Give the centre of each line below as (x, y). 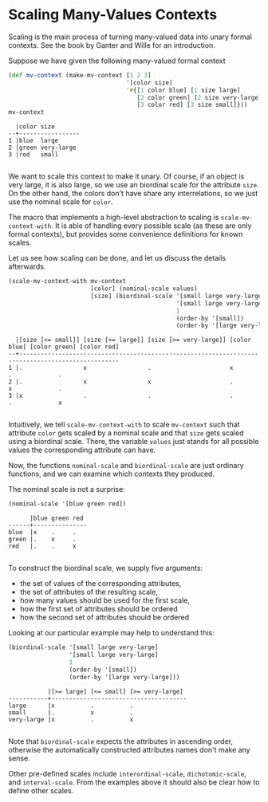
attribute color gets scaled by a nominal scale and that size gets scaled (126, 433)
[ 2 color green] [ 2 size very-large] (199, 97)
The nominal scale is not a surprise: (67, 489)
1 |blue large (33, 141)
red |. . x (43, 546)
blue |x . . (43, 533)
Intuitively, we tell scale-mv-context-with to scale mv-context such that (124, 425)
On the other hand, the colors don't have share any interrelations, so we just (133, 194)
